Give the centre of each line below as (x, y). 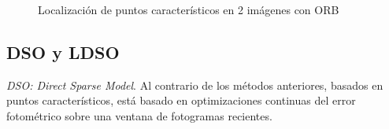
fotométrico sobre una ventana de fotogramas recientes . (139, 115)
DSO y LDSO (63, 52)
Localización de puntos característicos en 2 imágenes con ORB (189, 9)
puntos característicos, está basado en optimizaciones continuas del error (181, 100)
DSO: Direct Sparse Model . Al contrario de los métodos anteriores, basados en (195, 85)
